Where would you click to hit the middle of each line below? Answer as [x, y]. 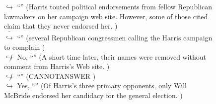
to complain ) [25, 47]
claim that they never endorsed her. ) [61, 26]
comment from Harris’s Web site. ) [57, 66]
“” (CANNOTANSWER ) [56, 76]
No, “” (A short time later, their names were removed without [112, 56]
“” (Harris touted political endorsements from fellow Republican [114, 6]
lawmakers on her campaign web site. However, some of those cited [106, 16]
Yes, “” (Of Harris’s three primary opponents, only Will [102, 86]
